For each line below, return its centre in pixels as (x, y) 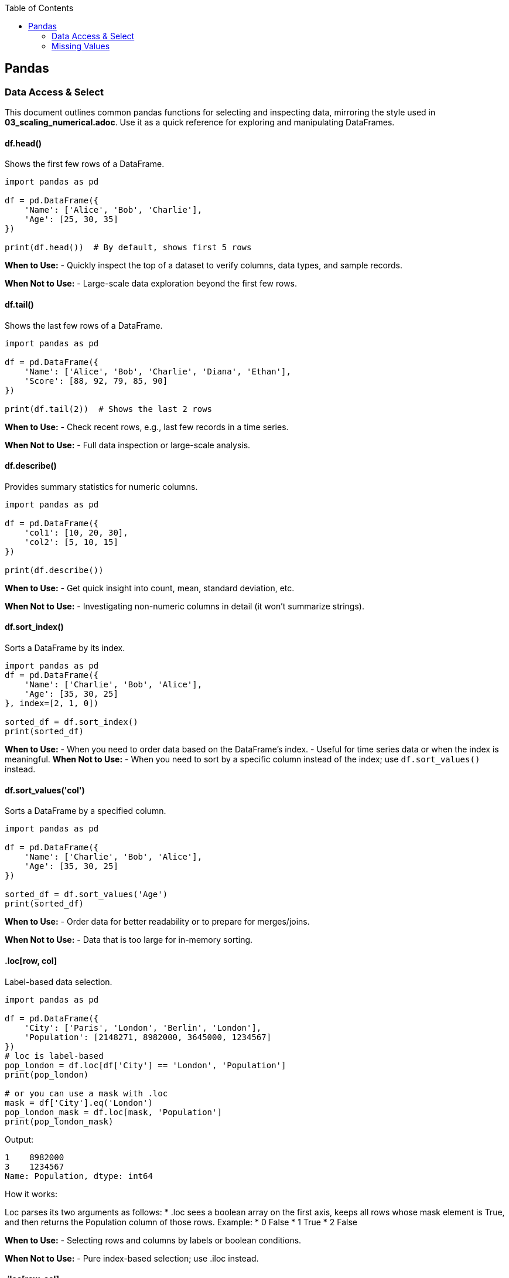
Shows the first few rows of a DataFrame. (85, 164)
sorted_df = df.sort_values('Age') (86, 894)
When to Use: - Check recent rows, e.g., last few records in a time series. (147, 427)
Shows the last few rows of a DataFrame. (84, 325)
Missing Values (81, 46)
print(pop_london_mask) (59, 1121)
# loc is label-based (54, 1056)
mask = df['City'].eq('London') (79, 1103)
